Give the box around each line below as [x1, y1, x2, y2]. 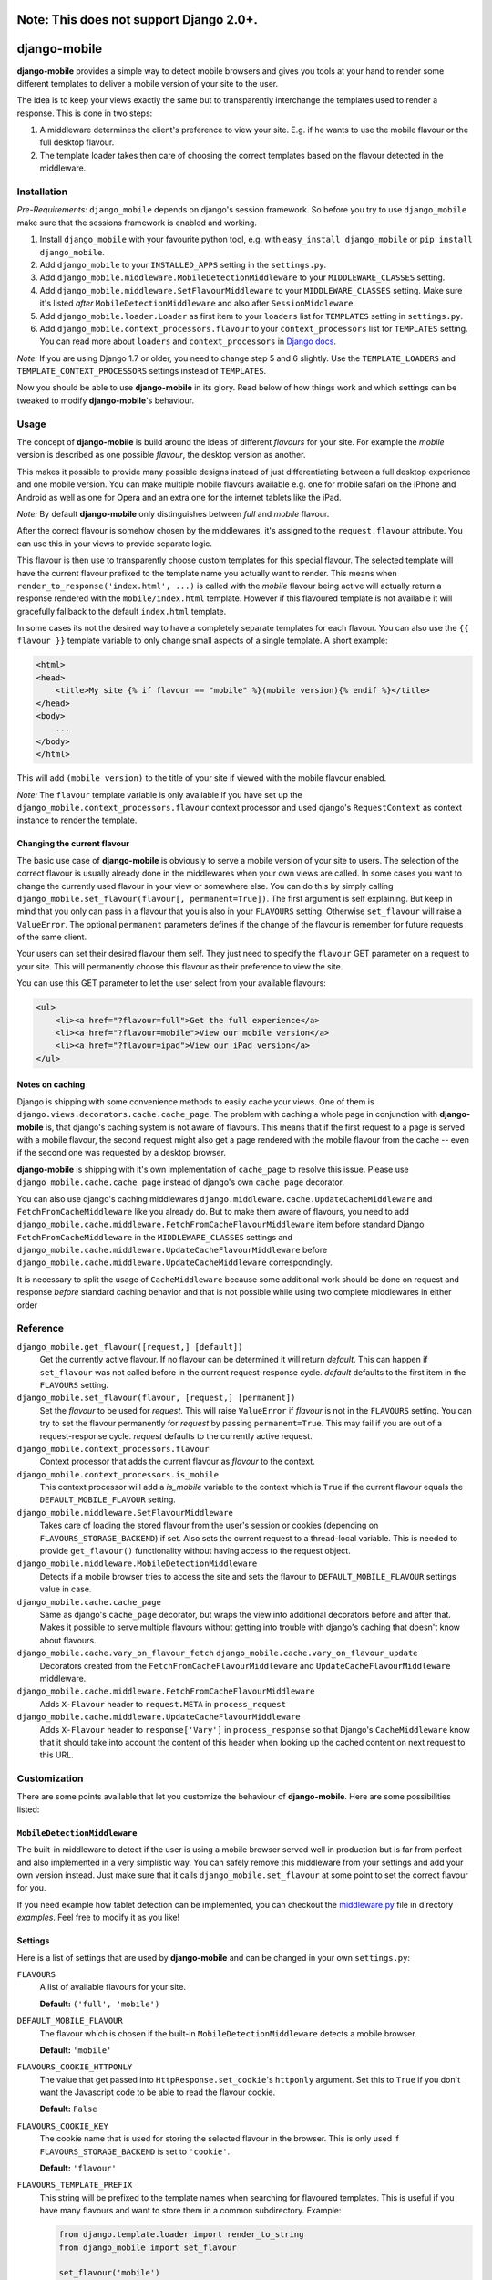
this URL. [39, 1749, 74, 1760]
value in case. [39, 1583, 92, 1595]
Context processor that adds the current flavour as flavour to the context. [39, 1456, 316, 1467]
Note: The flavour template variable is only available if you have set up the [16, 789, 302, 800]
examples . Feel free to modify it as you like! [16, 1912, 180, 1923]
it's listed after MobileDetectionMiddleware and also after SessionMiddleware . [39, 297, 355, 309]
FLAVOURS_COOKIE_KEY [16, 2120, 109, 2131]
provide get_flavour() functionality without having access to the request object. [39, 1546, 351, 1557]
